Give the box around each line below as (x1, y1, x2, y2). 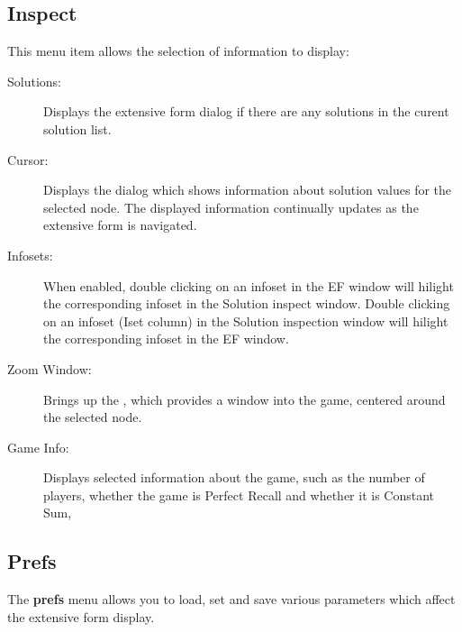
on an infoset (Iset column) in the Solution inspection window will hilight (43, 311, 448, 330)
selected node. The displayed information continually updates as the (43, 197, 419, 216)
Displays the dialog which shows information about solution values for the (43, 180, 452, 199)
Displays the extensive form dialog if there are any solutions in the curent (43, 102, 449, 121)
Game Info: (7, 437, 69, 456)
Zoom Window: (7, 359, 92, 378)
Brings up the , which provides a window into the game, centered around (43, 389, 446, 408)
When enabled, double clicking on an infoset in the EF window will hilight (43, 276, 454, 295)
